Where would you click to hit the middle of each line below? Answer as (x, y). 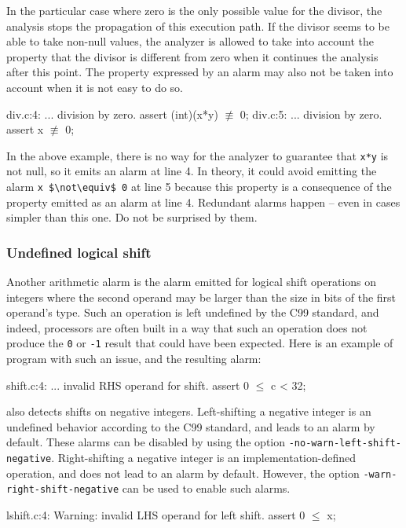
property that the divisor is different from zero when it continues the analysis (192, 56)
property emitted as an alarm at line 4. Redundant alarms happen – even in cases (203, 202)
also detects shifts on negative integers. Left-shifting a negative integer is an (189, 411)
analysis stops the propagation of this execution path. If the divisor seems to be (198, 26)
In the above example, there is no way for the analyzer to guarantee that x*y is (198, 155)
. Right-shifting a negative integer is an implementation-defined (204, 458)
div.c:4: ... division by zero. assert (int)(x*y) (112, 114)
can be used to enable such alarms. (206, 488)
